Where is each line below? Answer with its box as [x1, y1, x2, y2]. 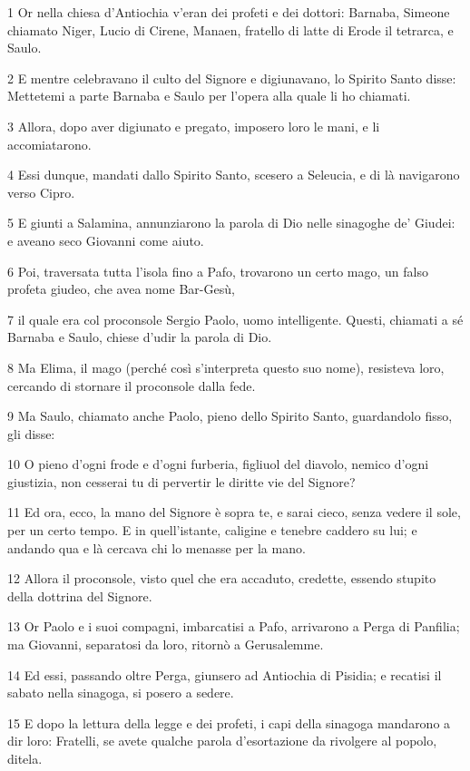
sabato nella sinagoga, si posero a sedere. [7, 683, 234, 702]
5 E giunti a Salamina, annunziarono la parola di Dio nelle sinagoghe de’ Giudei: [7, 213, 455, 232]
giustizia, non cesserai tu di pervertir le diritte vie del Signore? [7, 472, 356, 491]
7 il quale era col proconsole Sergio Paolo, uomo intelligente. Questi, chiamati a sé [7, 309, 464, 328]
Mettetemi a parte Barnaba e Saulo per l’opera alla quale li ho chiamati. [7, 86, 411, 105]
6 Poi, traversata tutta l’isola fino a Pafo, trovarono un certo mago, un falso [7, 261, 429, 280]
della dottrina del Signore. [7, 586, 152, 605]
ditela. [7, 749, 43, 767]
